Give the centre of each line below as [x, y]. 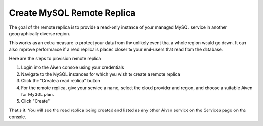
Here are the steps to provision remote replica [55, 59]
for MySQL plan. [38, 94]
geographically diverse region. [40, 33]
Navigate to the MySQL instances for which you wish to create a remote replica [101, 74]
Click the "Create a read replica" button [61, 81]
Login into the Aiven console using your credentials [73, 67]
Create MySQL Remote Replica [72, 13]
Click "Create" [36, 101]
